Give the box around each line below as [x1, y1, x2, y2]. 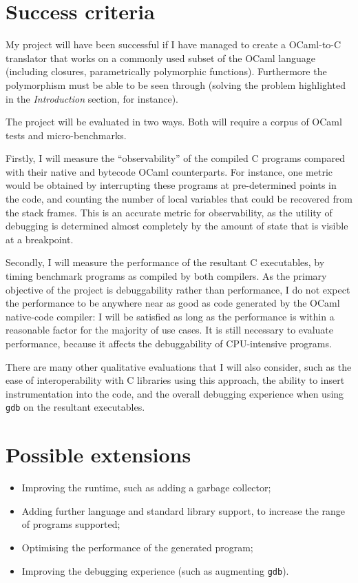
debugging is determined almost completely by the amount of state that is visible [6, 218, 348, 233]
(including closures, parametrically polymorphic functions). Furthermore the [6, 64, 327, 79]
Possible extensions [6, 440, 191, 469]
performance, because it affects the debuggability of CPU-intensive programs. [6, 336, 332, 350]
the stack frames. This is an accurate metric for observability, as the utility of [6, 205, 333, 219]
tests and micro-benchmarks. [6, 127, 127, 142]
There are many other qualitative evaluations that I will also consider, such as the [6, 359, 352, 374]
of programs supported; [21, 517, 120, 531]
